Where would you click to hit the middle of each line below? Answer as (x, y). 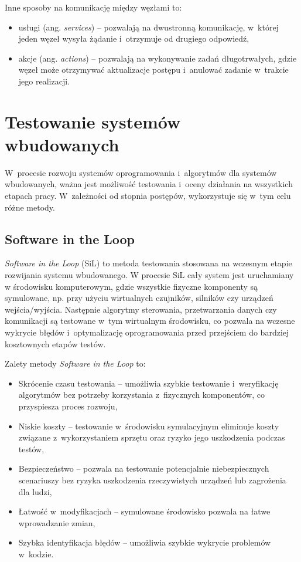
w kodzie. (36, 553)
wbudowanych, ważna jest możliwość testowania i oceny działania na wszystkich (149, 184)
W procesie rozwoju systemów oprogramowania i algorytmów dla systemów (141, 172)
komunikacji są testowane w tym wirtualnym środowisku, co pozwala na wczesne (150, 321)
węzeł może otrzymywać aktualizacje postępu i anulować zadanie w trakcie (153, 70)
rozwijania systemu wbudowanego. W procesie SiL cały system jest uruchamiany (149, 275)
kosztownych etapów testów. (55, 343)
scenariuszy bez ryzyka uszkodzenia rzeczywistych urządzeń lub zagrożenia (152, 480)
